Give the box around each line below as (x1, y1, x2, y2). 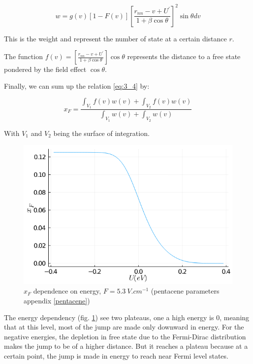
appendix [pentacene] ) (24, 296, 90, 305)
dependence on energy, (33, 286, 101, 296)
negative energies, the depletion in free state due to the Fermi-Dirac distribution (4, 331, 246, 341)
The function (4, 51, 43, 62)
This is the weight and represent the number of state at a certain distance (4, 33, 227, 43)
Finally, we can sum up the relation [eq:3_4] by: (4, 80, 150, 91)
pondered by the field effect (4, 64, 87, 74)
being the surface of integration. (53, 128, 150, 138)
